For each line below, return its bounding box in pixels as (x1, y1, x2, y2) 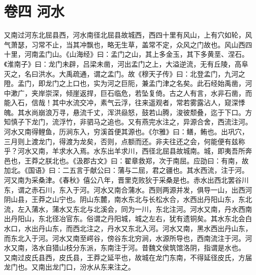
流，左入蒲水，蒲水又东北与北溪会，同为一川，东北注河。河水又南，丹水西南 (4, 203, 252, 214)
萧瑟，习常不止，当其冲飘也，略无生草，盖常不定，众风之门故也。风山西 (10, 39, 245, 49)
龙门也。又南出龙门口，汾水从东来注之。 (4, 262, 135, 272)
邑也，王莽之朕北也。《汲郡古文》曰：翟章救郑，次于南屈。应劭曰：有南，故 (4, 155, 249, 165)
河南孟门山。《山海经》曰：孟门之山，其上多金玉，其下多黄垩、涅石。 (24, 49, 249, 59)
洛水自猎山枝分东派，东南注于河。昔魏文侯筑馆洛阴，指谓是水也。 (31, 242, 245, 253)
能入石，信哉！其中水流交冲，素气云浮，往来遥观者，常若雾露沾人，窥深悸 (4, 97, 245, 108)
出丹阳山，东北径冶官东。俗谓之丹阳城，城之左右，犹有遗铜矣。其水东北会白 (4, 213, 252, 224)
